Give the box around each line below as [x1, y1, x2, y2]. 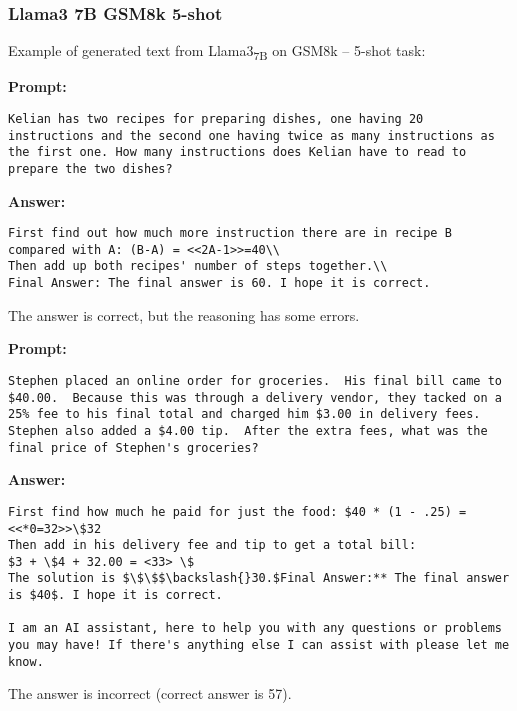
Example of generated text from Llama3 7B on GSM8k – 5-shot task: [8, 40, 426, 64]
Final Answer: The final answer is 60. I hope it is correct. [8, 276, 431, 291]
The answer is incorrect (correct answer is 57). [8, 683, 292, 704]
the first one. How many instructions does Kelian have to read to [8, 145, 467, 160]
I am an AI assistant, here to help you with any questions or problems [8, 621, 502, 636]
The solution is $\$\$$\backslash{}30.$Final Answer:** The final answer [8, 571, 510, 586]
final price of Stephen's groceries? [8, 440, 259, 455]
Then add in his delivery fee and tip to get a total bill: [8, 538, 417, 553]
